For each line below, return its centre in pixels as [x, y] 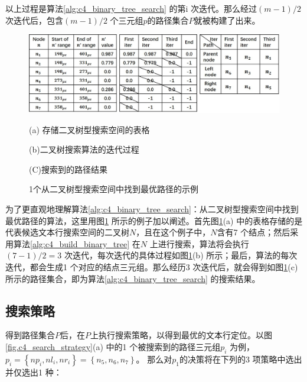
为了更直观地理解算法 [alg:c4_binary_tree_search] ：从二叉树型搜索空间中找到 [152, 209]
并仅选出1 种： [34, 372]
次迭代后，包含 [34, 20]
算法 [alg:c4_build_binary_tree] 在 [77, 243]
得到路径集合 [30, 335]
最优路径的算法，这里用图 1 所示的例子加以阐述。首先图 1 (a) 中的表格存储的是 [154, 220]
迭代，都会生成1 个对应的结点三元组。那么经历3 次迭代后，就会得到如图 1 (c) [152, 267]
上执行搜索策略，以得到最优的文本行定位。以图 [181, 335]
